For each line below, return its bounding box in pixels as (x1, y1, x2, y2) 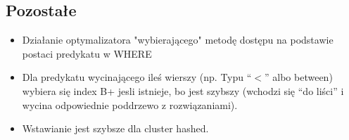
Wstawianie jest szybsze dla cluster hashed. (22, 121, 209, 136)
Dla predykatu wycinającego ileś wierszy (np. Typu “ (22, 70, 252, 84)
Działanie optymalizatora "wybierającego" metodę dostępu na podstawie (22, 32, 334, 47)
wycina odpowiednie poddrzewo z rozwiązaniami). (22, 97, 238, 112)
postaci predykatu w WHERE (22, 46, 152, 61)
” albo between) (265, 70, 333, 84)
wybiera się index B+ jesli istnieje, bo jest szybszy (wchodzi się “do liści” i (22, 83, 344, 98)
